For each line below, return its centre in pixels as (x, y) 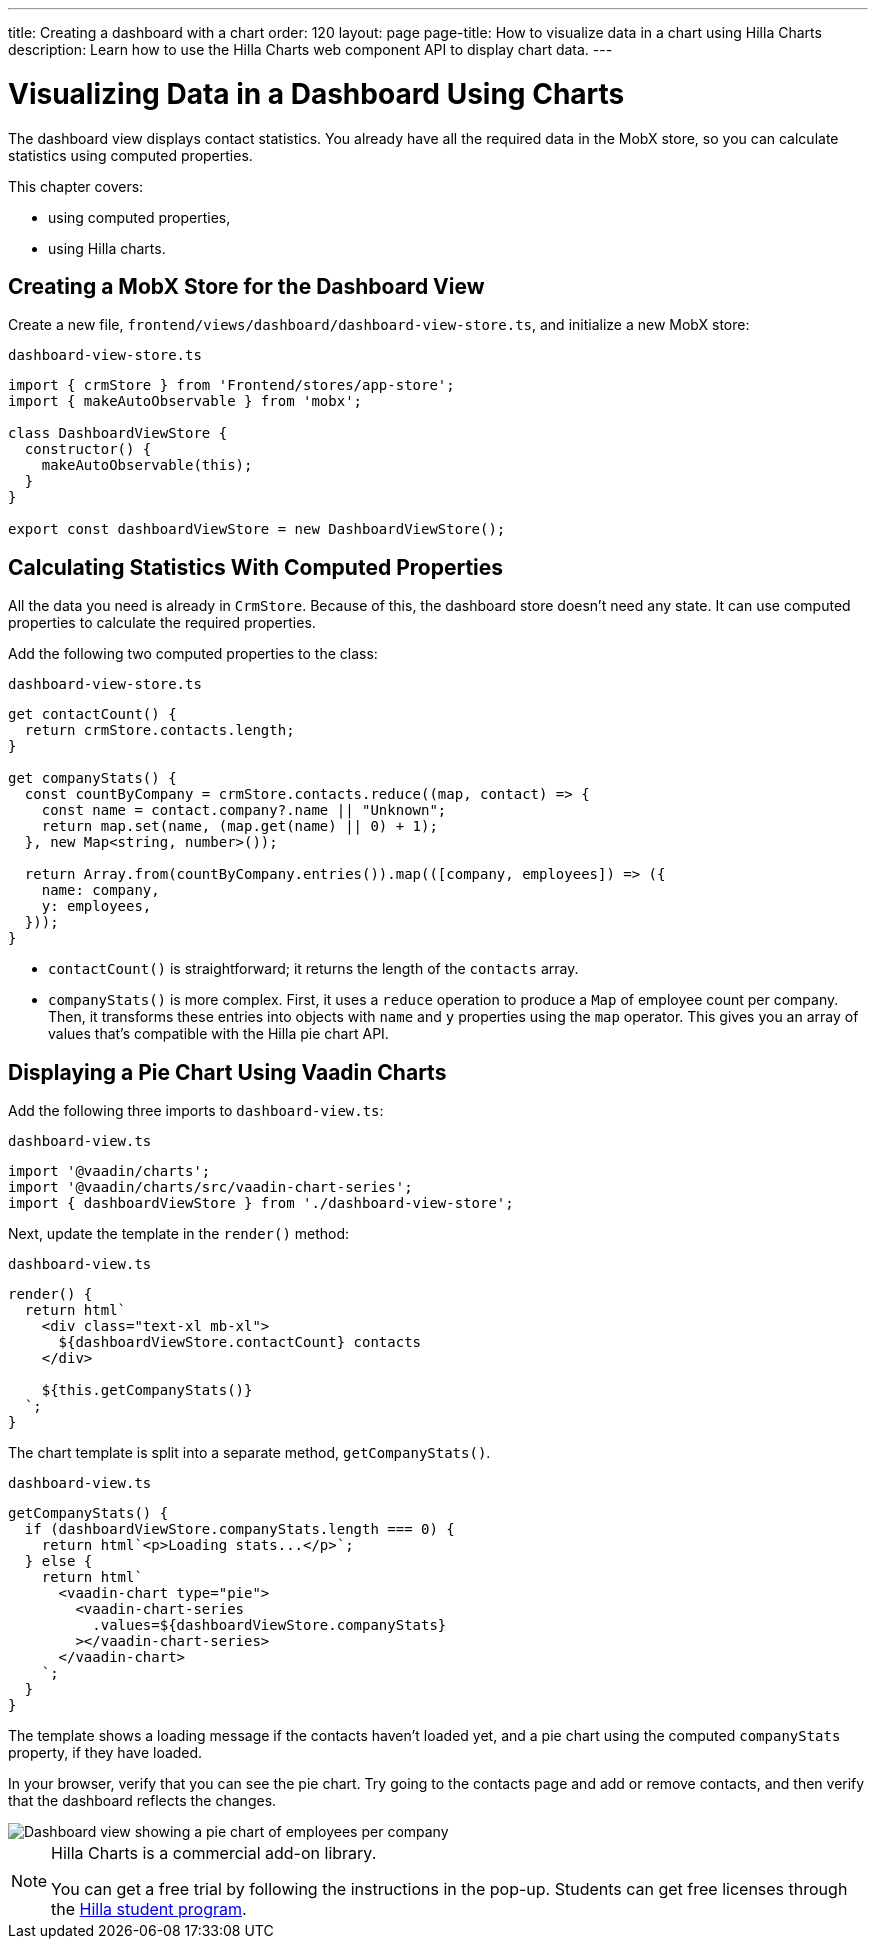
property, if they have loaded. (105, 1753)
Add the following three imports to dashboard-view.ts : (196, 1111)
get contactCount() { (92, 714)
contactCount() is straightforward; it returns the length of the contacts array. (313, 969)
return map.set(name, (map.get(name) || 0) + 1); (239, 826)
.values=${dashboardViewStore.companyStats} (269, 1625)
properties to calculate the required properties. (162, 623)
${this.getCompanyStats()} (147, 1390)
